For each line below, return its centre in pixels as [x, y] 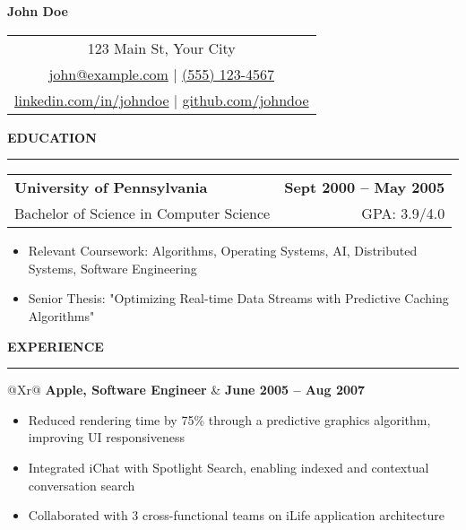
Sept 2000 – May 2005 [365, 187]
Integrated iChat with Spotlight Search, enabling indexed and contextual [229, 467]
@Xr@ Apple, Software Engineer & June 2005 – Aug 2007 [186, 390]
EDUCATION [52, 137]
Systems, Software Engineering [112, 268]
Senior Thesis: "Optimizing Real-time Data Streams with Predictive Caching [238, 298]
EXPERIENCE [56, 346]
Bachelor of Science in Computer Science [142, 213]
